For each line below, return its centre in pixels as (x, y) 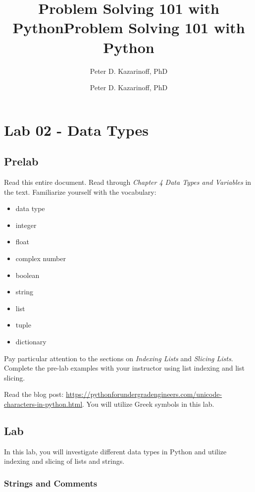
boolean (27, 275)
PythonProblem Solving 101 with (129, 27)
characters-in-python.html (43, 404)
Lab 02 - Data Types (76, 130)
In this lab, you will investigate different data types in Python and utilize (115, 451)
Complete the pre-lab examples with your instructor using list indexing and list (124, 368)
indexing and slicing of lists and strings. (64, 461)
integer (26, 225)
